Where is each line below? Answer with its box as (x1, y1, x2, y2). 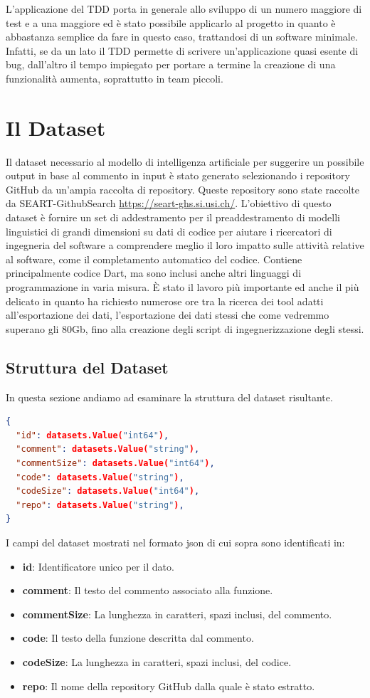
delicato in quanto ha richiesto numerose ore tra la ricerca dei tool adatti (6, 293, 324, 308)
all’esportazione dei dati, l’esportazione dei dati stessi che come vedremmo (6, 307, 329, 322)
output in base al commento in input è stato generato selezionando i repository (6, 168, 350, 183)
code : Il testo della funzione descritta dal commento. (22, 630, 254, 645)
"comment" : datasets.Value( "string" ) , (16, 444, 200, 455)
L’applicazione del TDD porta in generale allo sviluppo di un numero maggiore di (6, 1, 362, 16)
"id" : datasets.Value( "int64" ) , (16, 430, 169, 440)
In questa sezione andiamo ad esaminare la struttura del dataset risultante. (6, 389, 333, 404)
